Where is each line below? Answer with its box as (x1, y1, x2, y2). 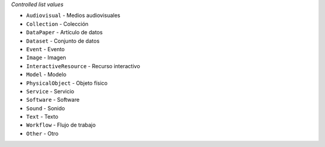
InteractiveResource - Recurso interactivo (26, 62, 141, 69)
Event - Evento (26, 45, 65, 52)
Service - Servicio (26, 87, 75, 95)
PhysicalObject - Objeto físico (26, 79, 108, 87)
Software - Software (26, 96, 80, 104)
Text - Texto (26, 113, 58, 120)
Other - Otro (26, 130, 59, 137)
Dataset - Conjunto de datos (26, 37, 100, 45)
